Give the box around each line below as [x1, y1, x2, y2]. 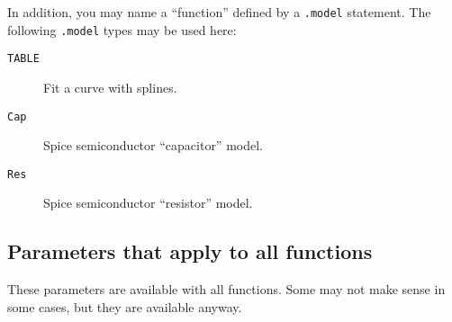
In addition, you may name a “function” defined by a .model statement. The [7, 3, 431, 21]
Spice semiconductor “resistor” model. [43, 193, 253, 212]
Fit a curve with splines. [43, 77, 177, 96]
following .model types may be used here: [7, 20, 237, 39]
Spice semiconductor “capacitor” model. [43, 136, 263, 155]
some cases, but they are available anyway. [7, 297, 242, 316]
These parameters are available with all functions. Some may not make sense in [7, 280, 446, 299]
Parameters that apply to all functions [7, 237, 373, 265]
